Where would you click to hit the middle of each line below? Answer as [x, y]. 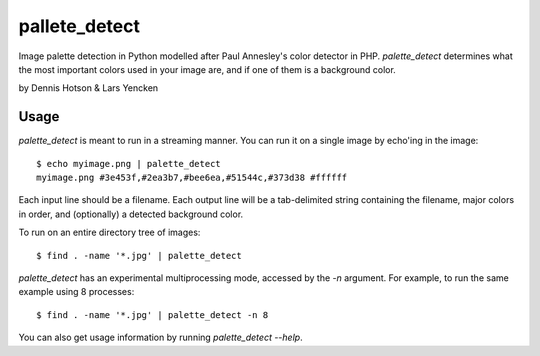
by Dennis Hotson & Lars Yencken [88, 88]
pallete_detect [79, 26]
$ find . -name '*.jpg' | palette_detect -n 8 [152, 314]
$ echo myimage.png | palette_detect [129, 163]
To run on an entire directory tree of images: [109, 232]
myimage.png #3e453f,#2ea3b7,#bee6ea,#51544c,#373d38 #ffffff [192, 178]
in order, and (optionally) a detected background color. [131, 214]
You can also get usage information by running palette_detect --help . [161, 337]
